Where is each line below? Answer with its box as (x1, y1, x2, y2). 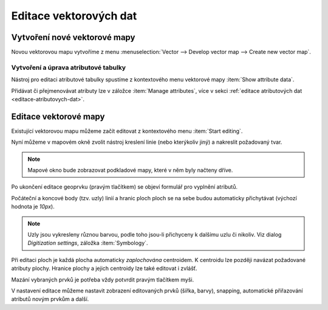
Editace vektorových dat (11, 9, 137, 22)
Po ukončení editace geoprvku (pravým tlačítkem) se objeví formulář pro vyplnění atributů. (11, 183, 238, 190)
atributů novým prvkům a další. (11, 295, 89, 303)
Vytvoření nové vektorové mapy (11, 32, 135, 42)
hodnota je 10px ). (11, 203, 55, 211)
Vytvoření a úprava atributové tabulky (11, 63, 126, 72)
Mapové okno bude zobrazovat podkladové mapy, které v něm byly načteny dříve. (27, 167, 233, 174)
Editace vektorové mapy (11, 111, 105, 121)
